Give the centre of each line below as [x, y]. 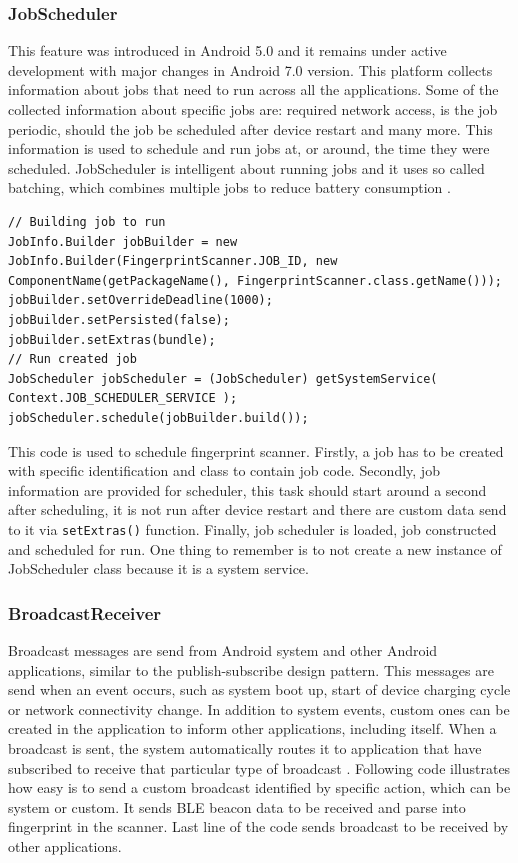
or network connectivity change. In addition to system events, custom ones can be [259, 708]
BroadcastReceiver [85, 612]
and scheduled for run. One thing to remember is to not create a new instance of [255, 548]
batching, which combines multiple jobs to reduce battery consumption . [229, 187]
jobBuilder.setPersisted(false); [119, 319]
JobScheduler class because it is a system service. [158, 568]
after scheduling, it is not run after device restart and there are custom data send [257, 509]
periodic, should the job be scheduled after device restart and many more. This [250, 128]
